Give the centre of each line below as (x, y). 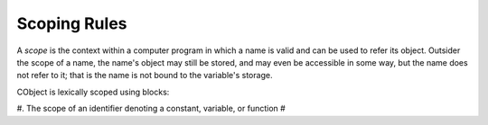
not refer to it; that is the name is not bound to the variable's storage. (145, 76)
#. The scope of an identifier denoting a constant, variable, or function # (151, 109)
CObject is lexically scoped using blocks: (93, 92)
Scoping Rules (72, 23)
